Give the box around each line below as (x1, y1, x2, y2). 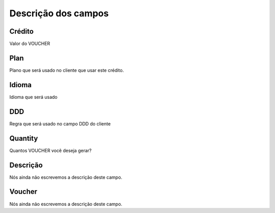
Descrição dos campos (9, 8, 109, 19)
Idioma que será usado (9, 94, 58, 100)
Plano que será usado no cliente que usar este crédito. (9, 67, 124, 73)
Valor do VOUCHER (9, 41, 50, 47)
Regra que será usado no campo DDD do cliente (9, 120, 111, 127)
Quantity (9, 134, 38, 143)
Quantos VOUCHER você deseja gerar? (9, 147, 92, 153)
